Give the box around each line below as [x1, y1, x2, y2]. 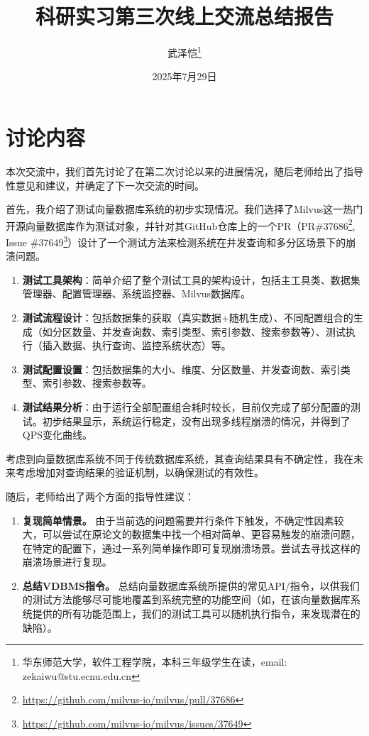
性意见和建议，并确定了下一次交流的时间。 [6, 177, 204, 192]
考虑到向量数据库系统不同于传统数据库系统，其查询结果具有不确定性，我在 [6, 451, 353, 466]
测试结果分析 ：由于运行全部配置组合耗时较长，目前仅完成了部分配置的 [22, 399, 351, 414]
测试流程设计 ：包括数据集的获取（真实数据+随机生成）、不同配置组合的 [22, 309, 353, 324]
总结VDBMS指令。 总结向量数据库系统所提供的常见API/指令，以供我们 [22, 578, 360, 593]
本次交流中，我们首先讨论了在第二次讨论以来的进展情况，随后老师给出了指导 [6, 163, 363, 178]
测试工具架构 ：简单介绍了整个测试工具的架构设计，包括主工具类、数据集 [22, 272, 360, 287]
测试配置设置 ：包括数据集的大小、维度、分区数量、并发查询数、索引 [22, 361, 341, 376]
